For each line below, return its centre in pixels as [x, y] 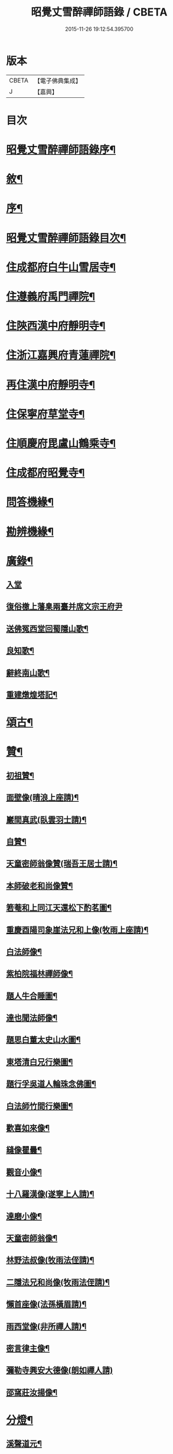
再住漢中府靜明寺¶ [51, 385]
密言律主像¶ [28, 1348]
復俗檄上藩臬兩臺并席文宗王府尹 [64, 607]
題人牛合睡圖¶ [32, 996]
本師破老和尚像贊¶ [40, 886]
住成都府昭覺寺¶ [45, 473]
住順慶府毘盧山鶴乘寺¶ [61, 443]
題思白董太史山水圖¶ [43, 1040]
